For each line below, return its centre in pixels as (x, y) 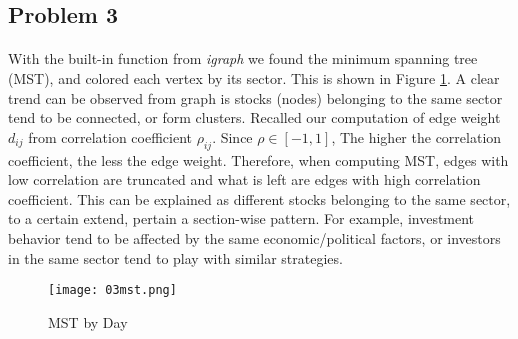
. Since (232, 136)
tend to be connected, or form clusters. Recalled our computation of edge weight (254, 117)
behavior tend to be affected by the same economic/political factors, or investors (254, 237)
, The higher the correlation (416, 136)
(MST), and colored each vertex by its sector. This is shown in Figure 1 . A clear (254, 77)
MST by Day (88, 321)
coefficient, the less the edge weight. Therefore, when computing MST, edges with (258, 159)
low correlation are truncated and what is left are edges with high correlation (244, 179)
